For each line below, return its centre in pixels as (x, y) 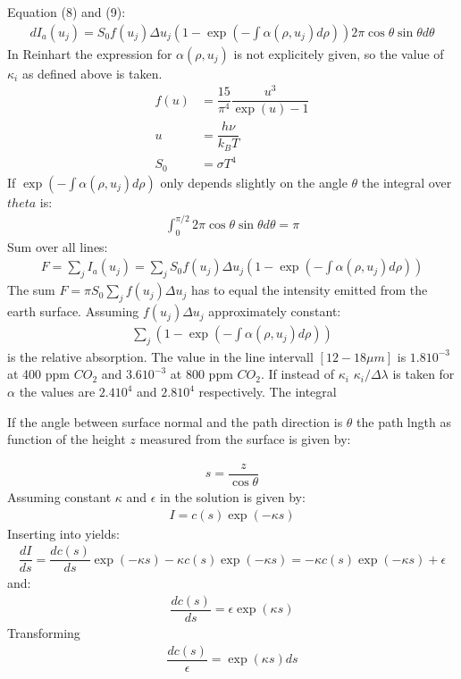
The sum (31, 290)
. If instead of (298, 374)
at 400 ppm (38, 374)
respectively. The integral (268, 392)
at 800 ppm (201, 374)
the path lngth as (404, 421)
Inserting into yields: (63, 533)
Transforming (44, 632)
